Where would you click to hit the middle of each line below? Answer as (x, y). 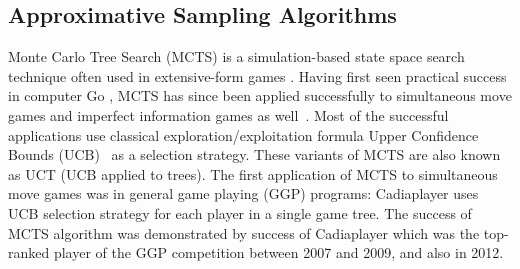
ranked (29, 252)
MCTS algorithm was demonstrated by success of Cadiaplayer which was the (244, 232)
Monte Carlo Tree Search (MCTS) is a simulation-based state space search (236, 56)
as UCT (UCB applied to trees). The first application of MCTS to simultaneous (253, 173)
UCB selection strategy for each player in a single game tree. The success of (240, 212)
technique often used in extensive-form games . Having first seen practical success (257, 75)
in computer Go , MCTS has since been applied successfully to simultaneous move (260, 95)
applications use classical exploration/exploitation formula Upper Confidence (243, 134)
